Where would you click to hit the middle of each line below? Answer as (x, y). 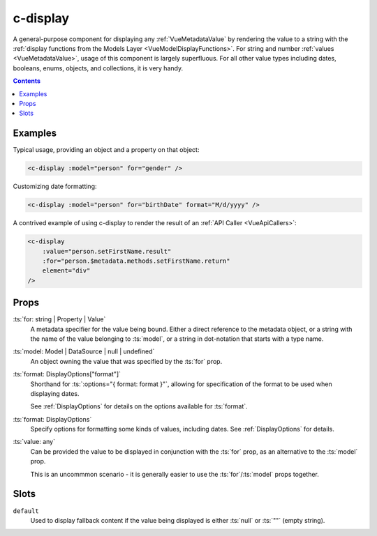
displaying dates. (55, 393)
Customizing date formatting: (55, 186)
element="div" (66, 271)
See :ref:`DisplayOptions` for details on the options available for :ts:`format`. (139, 406)
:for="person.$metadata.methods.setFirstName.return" (136, 261)
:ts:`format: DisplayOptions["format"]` (67, 374)
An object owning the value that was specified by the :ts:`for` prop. (126, 361)
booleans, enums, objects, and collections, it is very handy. (98, 68)
